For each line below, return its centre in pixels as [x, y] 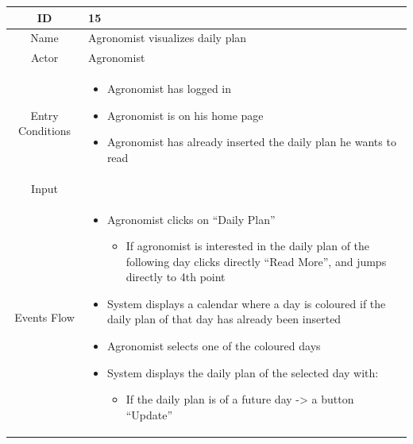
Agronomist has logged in [169, 89]
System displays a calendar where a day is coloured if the [246, 303]
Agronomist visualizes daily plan [168, 38]
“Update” [149, 414]
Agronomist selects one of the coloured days [214, 346]
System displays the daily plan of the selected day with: [243, 372]
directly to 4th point [176, 277]
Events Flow [44, 317]
